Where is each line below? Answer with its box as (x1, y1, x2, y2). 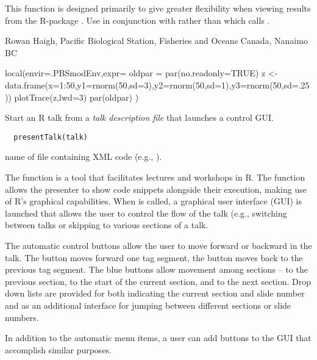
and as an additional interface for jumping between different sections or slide (5, 298, 291, 311)
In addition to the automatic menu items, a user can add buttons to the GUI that (5, 331, 312, 344)
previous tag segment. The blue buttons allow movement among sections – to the (5, 263, 308, 276)
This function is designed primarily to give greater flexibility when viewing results (5, 2, 311, 14)
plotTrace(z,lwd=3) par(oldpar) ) (14, 90, 139, 103)
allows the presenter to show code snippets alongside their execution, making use (5, 182, 307, 195)
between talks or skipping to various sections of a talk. (5, 218, 208, 231)
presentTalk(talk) (13, 132, 88, 142)
